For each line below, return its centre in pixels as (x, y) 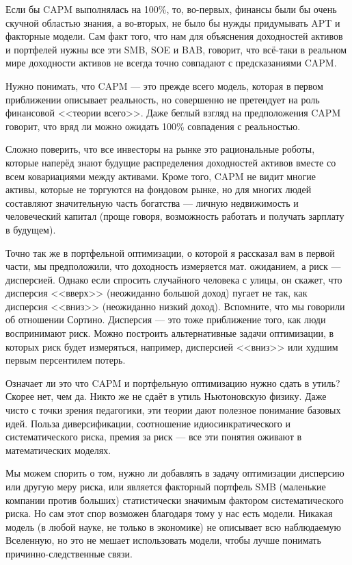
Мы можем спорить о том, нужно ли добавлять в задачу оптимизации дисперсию (175, 473)
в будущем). (31, 229)
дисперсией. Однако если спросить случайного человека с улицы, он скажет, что (174, 279)
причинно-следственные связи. (69, 553)
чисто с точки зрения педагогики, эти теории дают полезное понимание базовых (173, 410)
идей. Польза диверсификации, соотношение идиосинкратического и (148, 423)
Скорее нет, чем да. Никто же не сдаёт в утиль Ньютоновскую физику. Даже (166, 396)
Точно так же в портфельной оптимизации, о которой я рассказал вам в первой (170, 252)
